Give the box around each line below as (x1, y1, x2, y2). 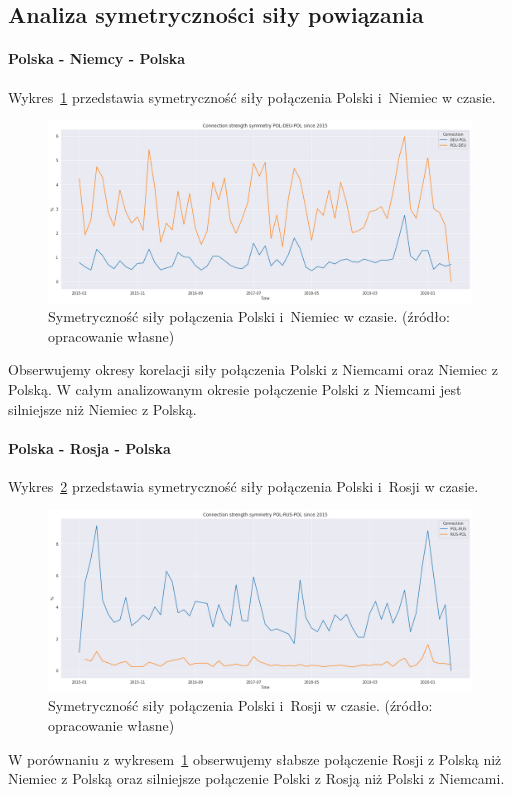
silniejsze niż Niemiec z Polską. (8, 398, 197, 419)
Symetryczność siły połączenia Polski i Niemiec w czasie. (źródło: (48, 306, 450, 327)
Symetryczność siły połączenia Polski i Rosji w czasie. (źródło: (48, 695, 433, 716)
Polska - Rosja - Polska (8, 437, 171, 458)
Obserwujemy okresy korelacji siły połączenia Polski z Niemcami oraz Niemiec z (8, 359, 498, 380)
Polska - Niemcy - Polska (8, 48, 186, 69)
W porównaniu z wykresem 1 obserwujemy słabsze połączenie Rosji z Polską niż (8, 748, 502, 769)
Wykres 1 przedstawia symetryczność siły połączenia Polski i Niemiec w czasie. (8, 86, 496, 107)
